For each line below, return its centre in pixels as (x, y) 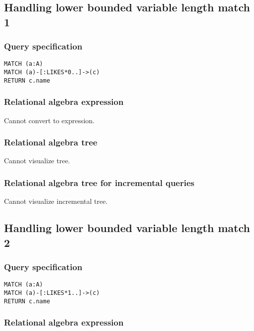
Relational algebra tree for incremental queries (99, 182)
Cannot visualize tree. (37, 161)
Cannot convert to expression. (50, 120)
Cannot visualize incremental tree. (56, 201)
